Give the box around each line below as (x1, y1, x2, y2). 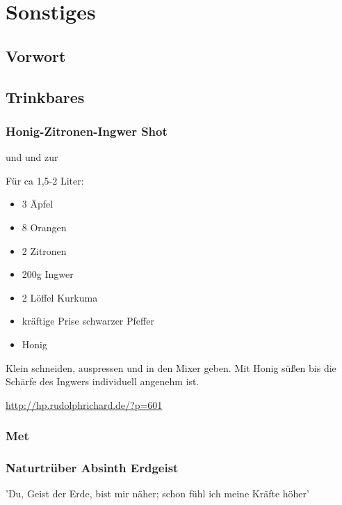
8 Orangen (22, 219, 67, 234)
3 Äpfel (22, 196, 54, 211)
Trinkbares (6, 86, 85, 107)
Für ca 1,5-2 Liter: (6, 173, 84, 187)
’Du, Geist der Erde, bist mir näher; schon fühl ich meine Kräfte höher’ (6, 486, 309, 501)
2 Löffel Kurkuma (22, 290, 98, 304)
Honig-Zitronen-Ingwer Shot (6, 122, 168, 139)
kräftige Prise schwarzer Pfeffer (22, 313, 154, 328)
